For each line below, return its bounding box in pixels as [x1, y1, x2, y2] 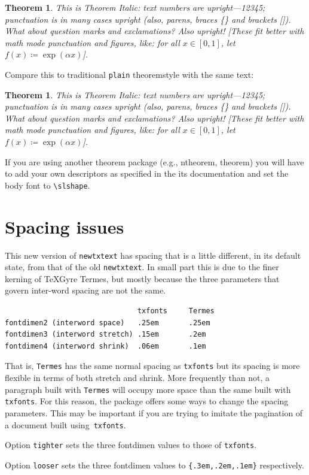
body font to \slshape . [5, 178, 90, 191]
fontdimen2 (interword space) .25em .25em [5, 318, 210, 327]
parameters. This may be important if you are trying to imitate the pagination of [5, 407, 303, 419]
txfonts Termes [137, 307, 215, 316]
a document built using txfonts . [5, 418, 126, 431]
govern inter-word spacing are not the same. [5, 284, 166, 297]
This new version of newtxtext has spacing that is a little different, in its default [5, 249, 301, 261]
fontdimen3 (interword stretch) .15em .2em [5, 330, 206, 339]
